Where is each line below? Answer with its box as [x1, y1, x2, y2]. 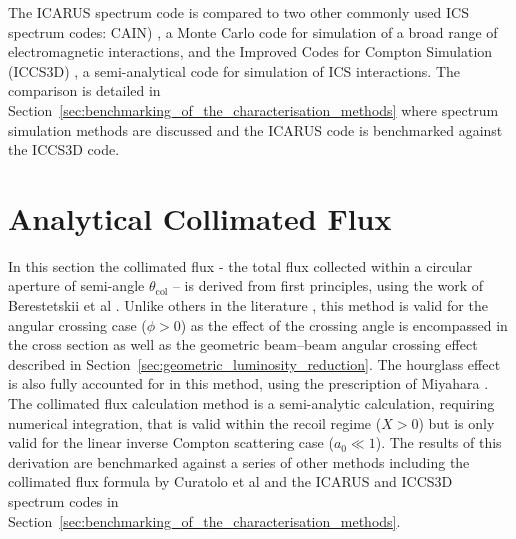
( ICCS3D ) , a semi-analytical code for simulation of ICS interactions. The [8, 60, 460, 81]
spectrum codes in [8, 491, 119, 511]
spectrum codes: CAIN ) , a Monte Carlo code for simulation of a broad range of [8, 21, 498, 42]
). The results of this [375, 432, 502, 453]
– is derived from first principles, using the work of [172, 275, 484, 296]
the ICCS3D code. [8, 139, 120, 160]
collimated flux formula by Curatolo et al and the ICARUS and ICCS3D [8, 471, 453, 492]
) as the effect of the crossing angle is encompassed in [180, 314, 508, 335]
